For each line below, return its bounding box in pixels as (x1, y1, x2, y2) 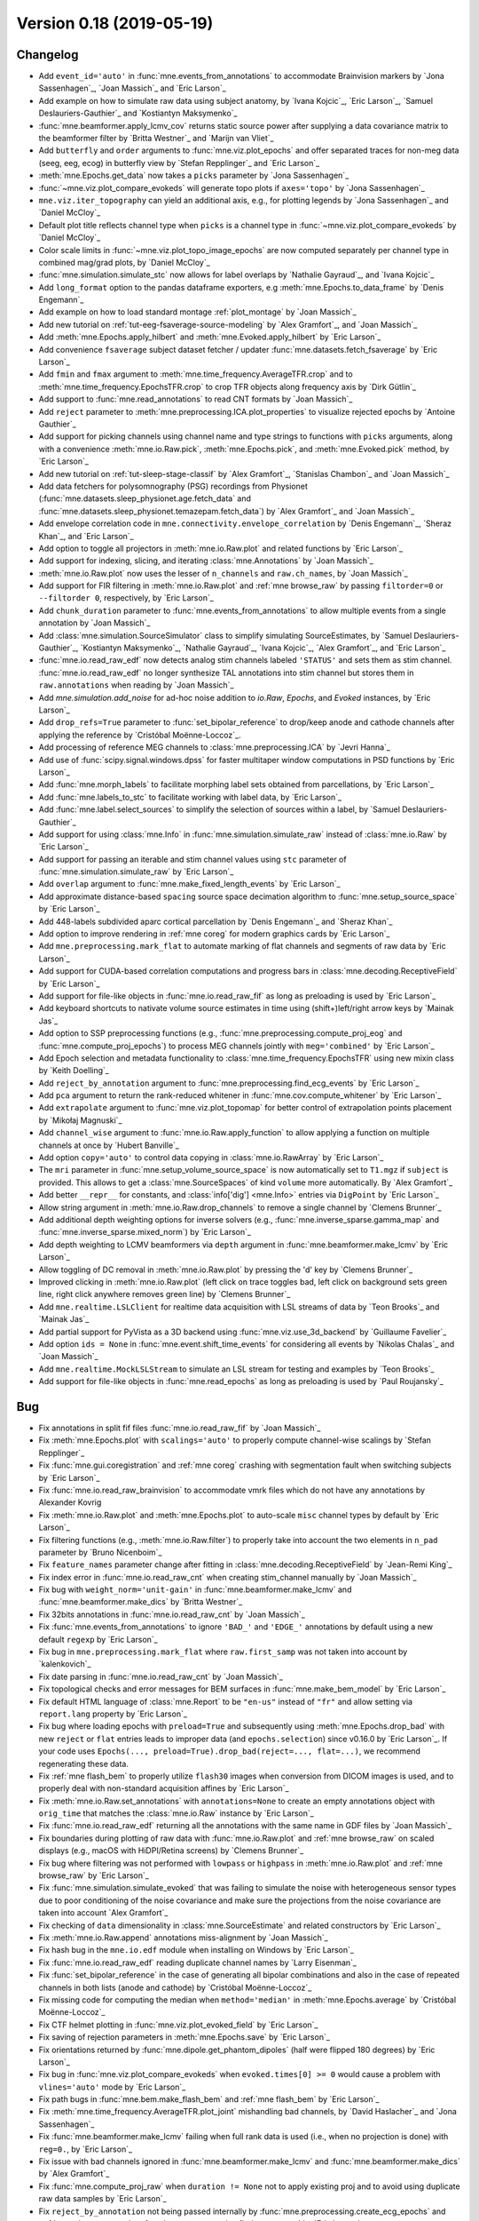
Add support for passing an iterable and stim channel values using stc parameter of (38, 854, 347, 864)
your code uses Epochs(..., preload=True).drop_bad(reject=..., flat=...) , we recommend (38, 1746, 421, 1756)
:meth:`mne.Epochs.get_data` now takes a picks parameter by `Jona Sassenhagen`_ (38, 170, 349, 181)
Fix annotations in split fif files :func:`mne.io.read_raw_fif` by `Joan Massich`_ (38, 1422, 321, 1433)
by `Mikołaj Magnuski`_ (38, 1115, 123, 1126)
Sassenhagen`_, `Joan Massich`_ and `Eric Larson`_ (38, 83, 226, 93)
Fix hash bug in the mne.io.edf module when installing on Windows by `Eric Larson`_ (38, 1945, 355, 1955)
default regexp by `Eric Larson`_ (38, 1634, 159, 1644)
